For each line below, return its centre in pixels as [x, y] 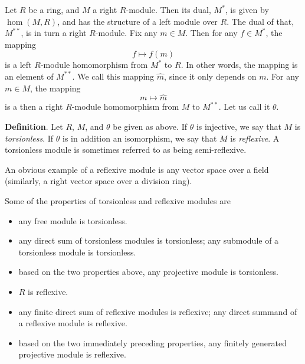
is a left [18, 65]
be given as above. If [150, 126]
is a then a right [34, 106]
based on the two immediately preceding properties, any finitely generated [152, 342]
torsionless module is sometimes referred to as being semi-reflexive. [126, 150]
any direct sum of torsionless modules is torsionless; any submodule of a [149, 240]
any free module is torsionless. [73, 220]
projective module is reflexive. [72, 354]
